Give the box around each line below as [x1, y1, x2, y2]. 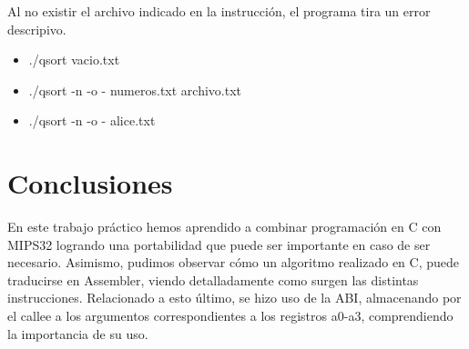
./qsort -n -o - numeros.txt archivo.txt [28, 80, 242, 99]
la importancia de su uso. [7, 324, 148, 343]
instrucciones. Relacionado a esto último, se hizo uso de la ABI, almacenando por [7, 288, 462, 307]
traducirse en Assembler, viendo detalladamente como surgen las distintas [7, 270, 419, 289]
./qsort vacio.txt [28, 50, 120, 69]
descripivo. [7, 19, 66, 38]
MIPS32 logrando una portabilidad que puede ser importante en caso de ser [7, 234, 431, 254]
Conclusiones [7, 165, 173, 202]
